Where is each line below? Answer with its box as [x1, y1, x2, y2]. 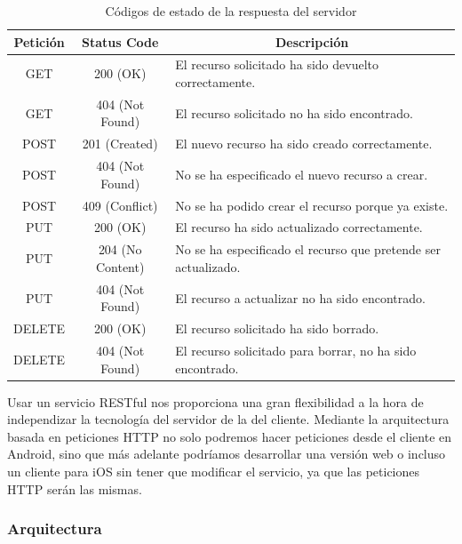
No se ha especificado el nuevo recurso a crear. [175, 164, 428, 183]
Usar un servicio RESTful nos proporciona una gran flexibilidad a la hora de [7, 392, 424, 411]
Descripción [275, 32, 349, 51]
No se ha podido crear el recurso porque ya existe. [175, 196, 449, 214]
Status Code [81, 32, 159, 51]
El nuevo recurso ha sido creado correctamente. [175, 134, 433, 153]
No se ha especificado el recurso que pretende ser [175, 240, 441, 259]
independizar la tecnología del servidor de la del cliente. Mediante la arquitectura [7, 410, 450, 428]
